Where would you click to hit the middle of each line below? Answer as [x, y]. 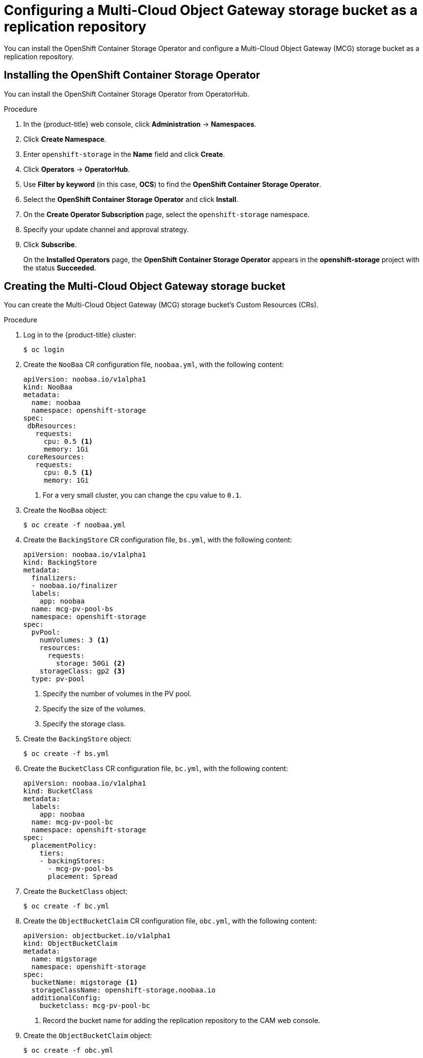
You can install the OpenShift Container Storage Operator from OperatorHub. [127, 94]
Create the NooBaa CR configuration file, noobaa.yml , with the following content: [154, 365]
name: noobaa [56, 403]
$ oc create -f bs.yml [66, 754]
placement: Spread [82, 877]
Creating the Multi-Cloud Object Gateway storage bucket [145, 286]
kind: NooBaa [48, 387]
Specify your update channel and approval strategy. [106, 229]
